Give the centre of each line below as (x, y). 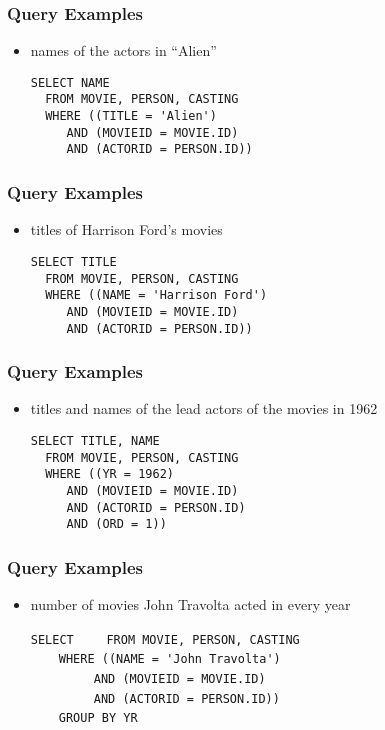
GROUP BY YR (98, 718)
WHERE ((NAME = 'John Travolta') (169, 659)
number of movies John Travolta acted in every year (190, 604)
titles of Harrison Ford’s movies (126, 229)
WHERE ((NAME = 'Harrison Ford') (156, 295)
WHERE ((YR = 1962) (109, 474)
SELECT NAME (70, 82)
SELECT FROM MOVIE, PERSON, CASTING (165, 639)
